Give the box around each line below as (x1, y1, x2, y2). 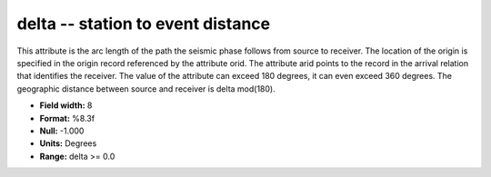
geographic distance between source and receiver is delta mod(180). (16, 83, 276, 94)
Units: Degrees (39, 138, 97, 149)
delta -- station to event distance (16, 14, 271, 34)
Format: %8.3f (39, 113, 95, 123)
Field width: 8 (39, 100, 93, 111)
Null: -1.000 (39, 125, 85, 136)
